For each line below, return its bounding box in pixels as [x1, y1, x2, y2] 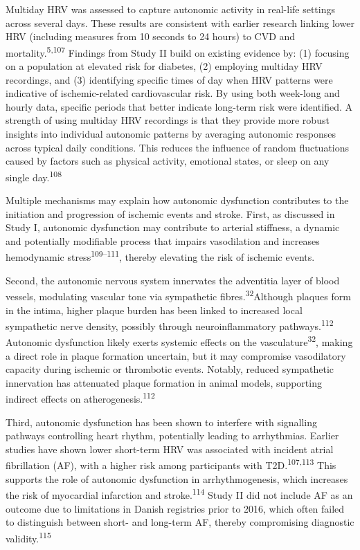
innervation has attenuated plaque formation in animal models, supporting [6, 375, 322, 389]
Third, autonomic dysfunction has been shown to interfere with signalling [6, 414, 318, 429]
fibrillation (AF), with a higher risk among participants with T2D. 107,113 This [6, 456, 336, 473]
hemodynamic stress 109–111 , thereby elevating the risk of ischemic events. [6, 248, 315, 264]
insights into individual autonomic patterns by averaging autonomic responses [6, 127, 336, 140]
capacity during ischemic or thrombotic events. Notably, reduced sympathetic [6, 362, 334, 376]
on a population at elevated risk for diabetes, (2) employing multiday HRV [6, 59, 323, 73]
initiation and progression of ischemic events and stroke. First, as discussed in [6, 206, 335, 221]
